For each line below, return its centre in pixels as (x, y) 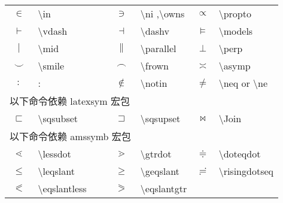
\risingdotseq (246, 171)
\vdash (53, 31)
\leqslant (56, 171)
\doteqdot (240, 154)
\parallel (158, 48)
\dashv (155, 31)
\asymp (235, 66)
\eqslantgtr (164, 188)
